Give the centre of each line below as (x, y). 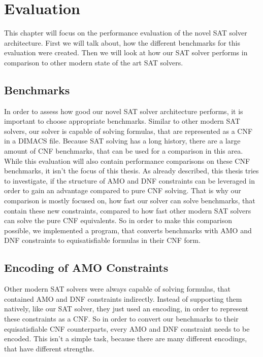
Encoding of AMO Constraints (86, 267)
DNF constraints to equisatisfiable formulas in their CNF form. (102, 240)
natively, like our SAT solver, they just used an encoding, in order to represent (126, 309)
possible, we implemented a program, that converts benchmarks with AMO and (128, 230)
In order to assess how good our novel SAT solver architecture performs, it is (124, 111)
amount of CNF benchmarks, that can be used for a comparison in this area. (124, 151)
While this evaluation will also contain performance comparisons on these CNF (127, 160)
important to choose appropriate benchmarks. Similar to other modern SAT (122, 121)
